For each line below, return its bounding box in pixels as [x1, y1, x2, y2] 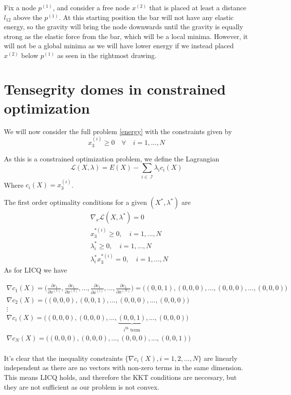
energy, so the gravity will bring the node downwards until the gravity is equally [4, 21, 243, 32]
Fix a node [4, 2, 36, 12]
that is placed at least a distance [149, 2, 246, 12]
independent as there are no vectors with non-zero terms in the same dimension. [4, 362, 243, 373]
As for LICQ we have [4, 264, 67, 275]
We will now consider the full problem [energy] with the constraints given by [4, 126, 232, 136]
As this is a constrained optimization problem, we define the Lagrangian [4, 153, 219, 163]
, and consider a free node [53, 2, 130, 12]
